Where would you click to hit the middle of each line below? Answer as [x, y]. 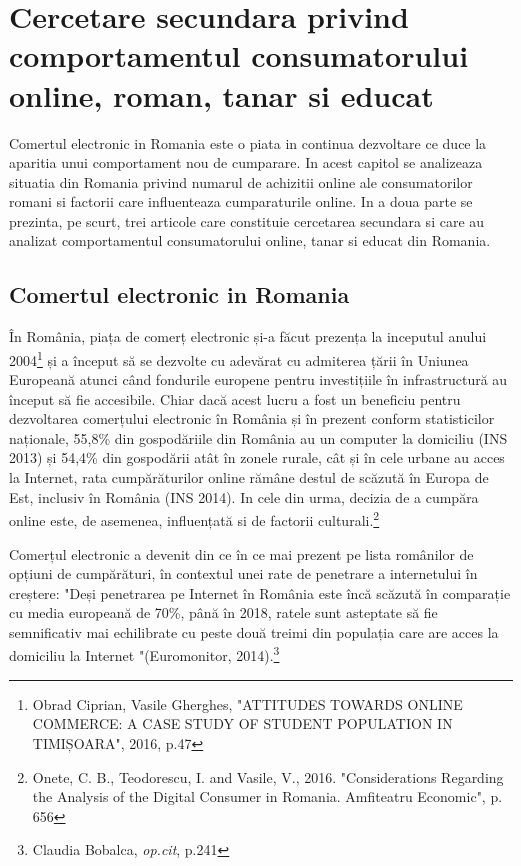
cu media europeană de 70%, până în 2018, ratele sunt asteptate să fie [223, 612]
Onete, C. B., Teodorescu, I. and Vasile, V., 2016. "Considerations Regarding [268, 776]
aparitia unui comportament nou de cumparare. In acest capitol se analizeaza [246, 162]
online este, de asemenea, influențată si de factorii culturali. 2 [194, 518]
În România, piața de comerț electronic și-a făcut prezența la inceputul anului [248, 336]
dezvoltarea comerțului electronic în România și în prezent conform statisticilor [252, 418]
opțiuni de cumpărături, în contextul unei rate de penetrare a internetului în [243, 573]
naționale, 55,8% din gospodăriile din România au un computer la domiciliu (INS [258, 437]
